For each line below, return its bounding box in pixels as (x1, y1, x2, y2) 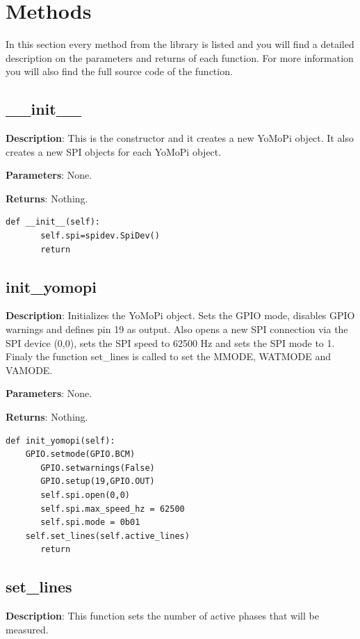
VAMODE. (6, 362, 53, 377)
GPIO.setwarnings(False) (40, 462, 155, 473)
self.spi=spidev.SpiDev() (40, 231, 160, 241)
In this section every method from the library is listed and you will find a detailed (6, 37, 354, 51)
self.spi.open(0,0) (40, 490, 130, 500)
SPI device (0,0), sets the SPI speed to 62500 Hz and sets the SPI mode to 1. (6, 335, 335, 350)
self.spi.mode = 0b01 (40, 517, 140, 528)
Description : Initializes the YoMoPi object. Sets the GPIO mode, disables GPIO (6, 308, 355, 323)
